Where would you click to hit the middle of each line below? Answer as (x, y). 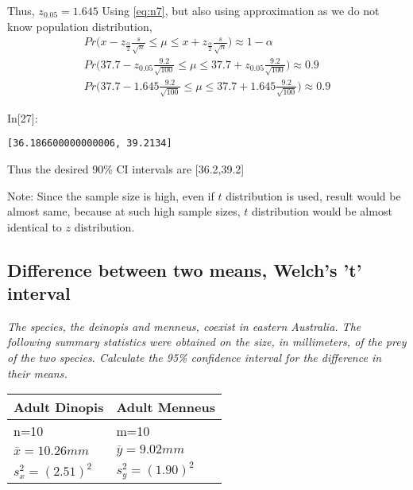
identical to (35, 226)
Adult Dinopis (59, 407)
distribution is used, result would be (313, 195)
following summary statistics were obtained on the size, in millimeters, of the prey (207, 342)
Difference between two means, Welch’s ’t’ (185, 269)
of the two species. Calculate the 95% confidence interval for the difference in (195, 358)
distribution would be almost (322, 211)
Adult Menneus (166, 407)
